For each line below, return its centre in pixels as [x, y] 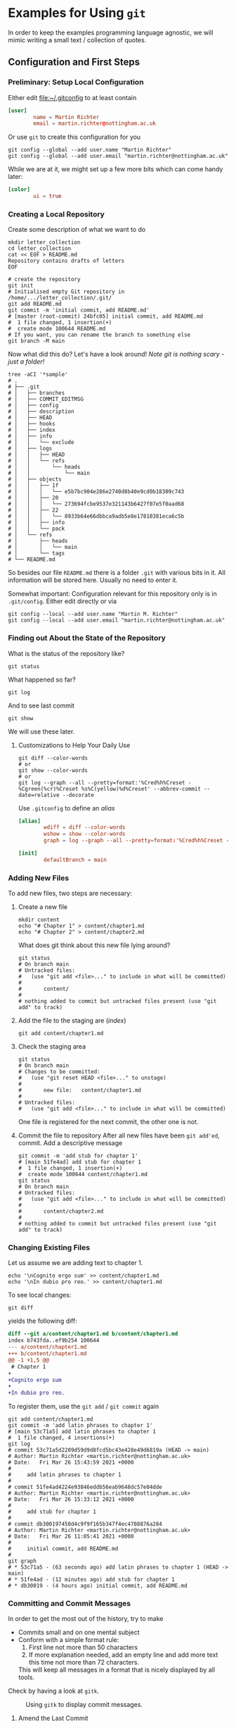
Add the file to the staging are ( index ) [72, 1020]
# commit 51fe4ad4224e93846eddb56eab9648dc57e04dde [85, 1487]
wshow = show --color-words [85, 834]
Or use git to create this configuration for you [74, 137]
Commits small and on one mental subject [79, 1632]
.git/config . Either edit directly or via [63, 601]
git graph [22, 1561]
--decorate [78, 795]
